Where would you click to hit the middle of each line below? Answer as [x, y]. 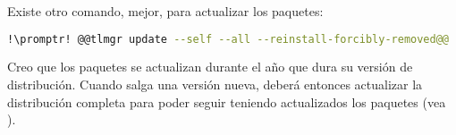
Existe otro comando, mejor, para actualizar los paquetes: [165, 11]
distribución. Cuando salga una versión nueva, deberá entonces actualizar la [215, 84]
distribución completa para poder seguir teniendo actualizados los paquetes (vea [227, 101]
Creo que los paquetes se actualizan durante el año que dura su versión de [210, 67]
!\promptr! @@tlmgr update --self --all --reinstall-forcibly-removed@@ [228, 39]
